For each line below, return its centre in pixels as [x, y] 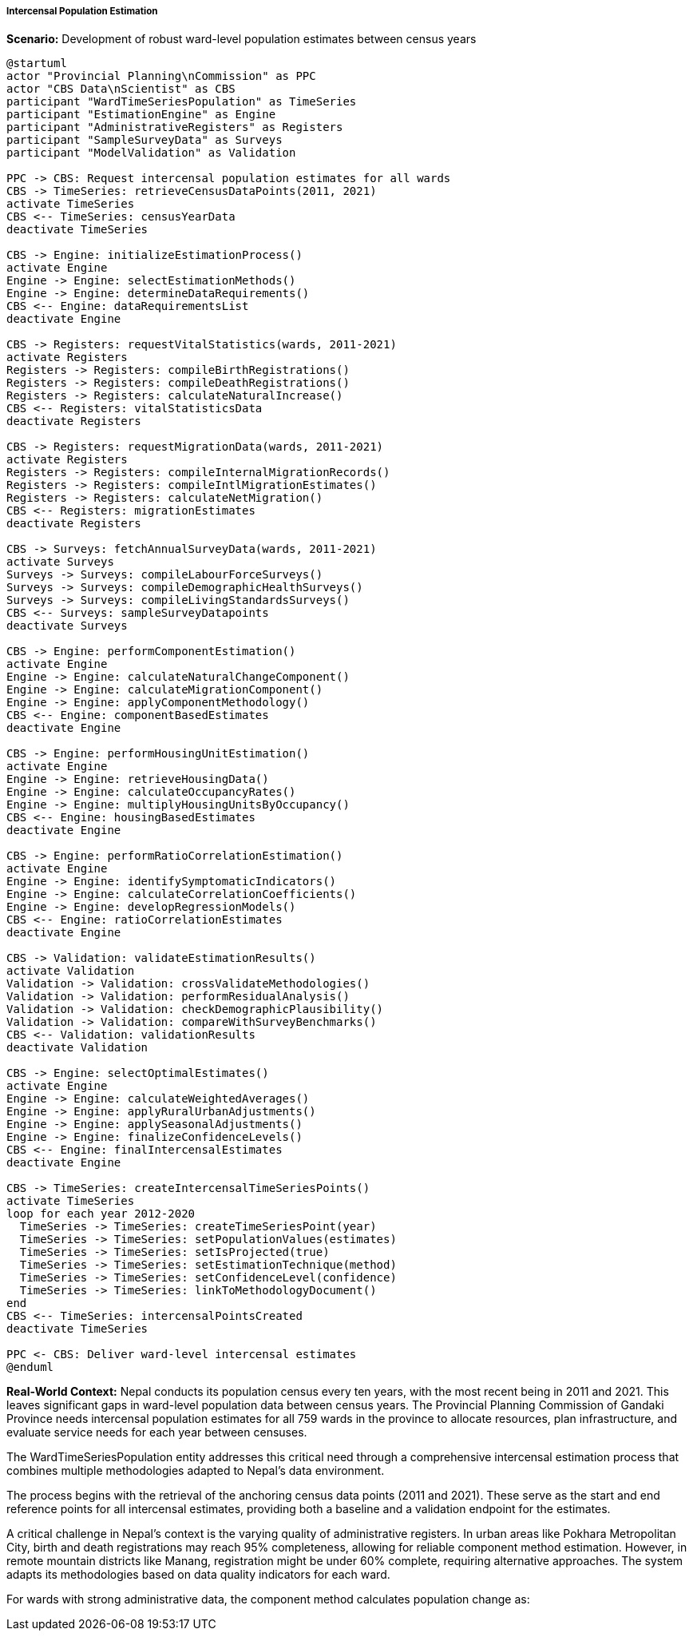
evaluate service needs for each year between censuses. [157, 1432]
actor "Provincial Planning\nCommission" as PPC [161, 76]
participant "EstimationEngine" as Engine [141, 115]
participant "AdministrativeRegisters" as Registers [175, 127]
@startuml [37, 64]
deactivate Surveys [67, 626]
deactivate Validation [77, 1048]
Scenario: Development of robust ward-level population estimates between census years [242, 39]
